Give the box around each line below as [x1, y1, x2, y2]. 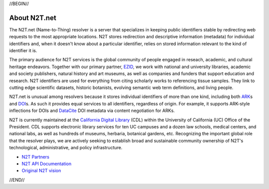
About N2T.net [9, 13, 57, 22]
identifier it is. [9, 48, 37, 54]
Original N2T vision [21, 168, 61, 174]
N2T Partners [21, 154, 50, 160]
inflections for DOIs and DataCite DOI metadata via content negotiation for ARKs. [9, 107, 175, 114]
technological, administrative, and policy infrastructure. [9, 145, 123, 151]
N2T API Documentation [21, 161, 72, 167]
